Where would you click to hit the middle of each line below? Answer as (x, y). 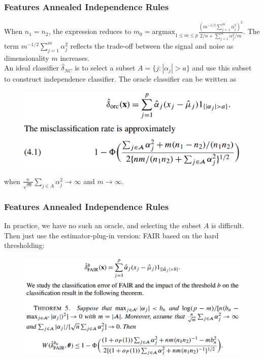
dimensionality (27, 58)
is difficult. (228, 225)
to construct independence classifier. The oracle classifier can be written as (120, 79)
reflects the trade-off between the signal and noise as (152, 45)
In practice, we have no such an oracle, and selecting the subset (103, 225)
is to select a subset (105, 68)
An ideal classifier (31, 68)
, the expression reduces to (90, 31)
